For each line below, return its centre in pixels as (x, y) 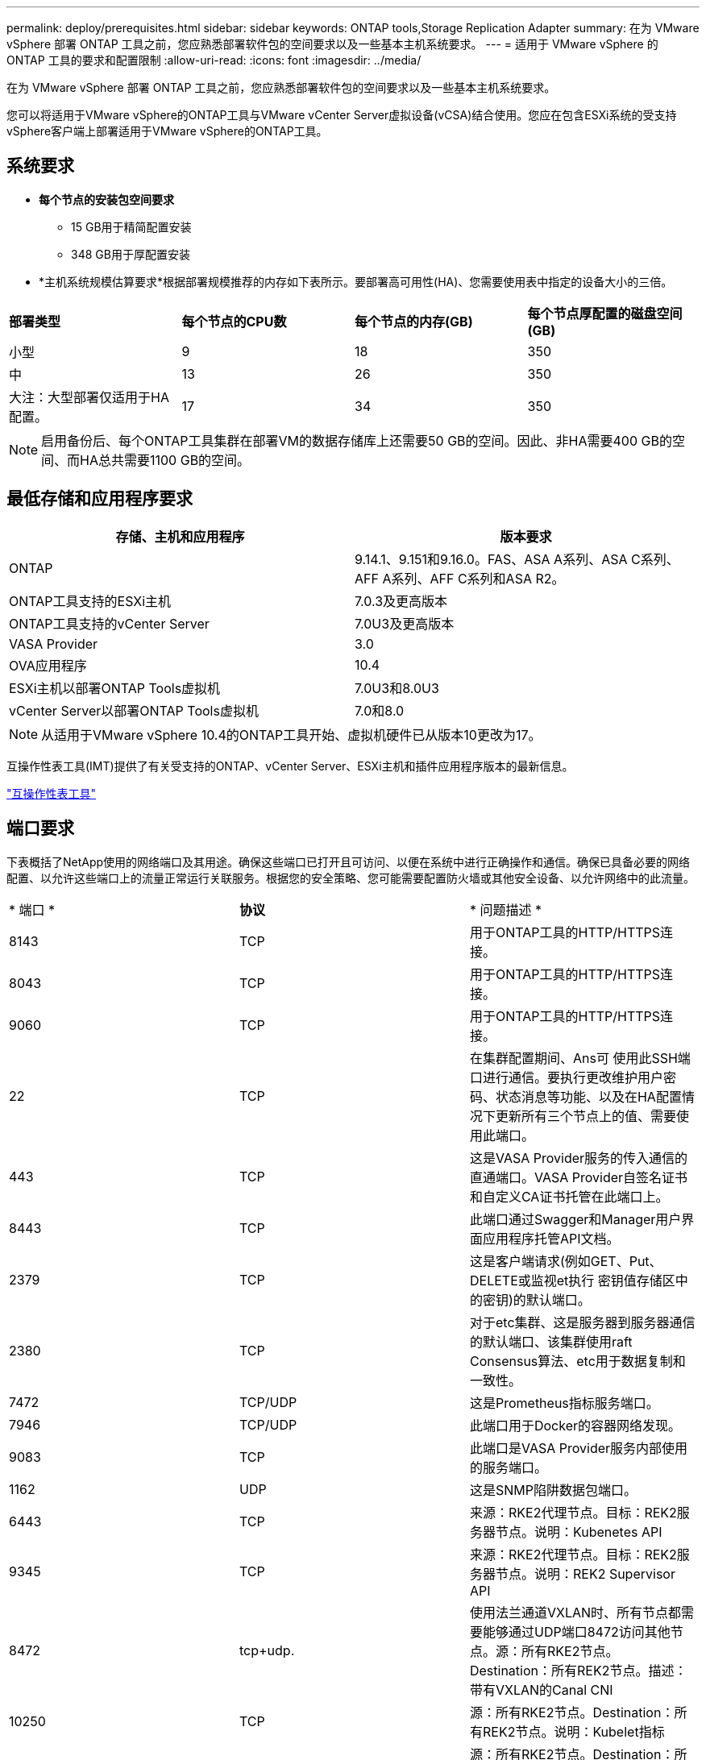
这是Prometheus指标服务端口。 (564, 1403)
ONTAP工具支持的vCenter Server (109, 623)
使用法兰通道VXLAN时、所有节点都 (575, 1612)
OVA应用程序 (48, 665)
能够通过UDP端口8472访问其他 (576, 1631)
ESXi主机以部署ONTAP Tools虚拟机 (115, 688)
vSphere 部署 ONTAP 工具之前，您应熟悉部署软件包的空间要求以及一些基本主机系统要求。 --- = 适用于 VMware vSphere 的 (332, 44)
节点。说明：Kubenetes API (579, 1532)
